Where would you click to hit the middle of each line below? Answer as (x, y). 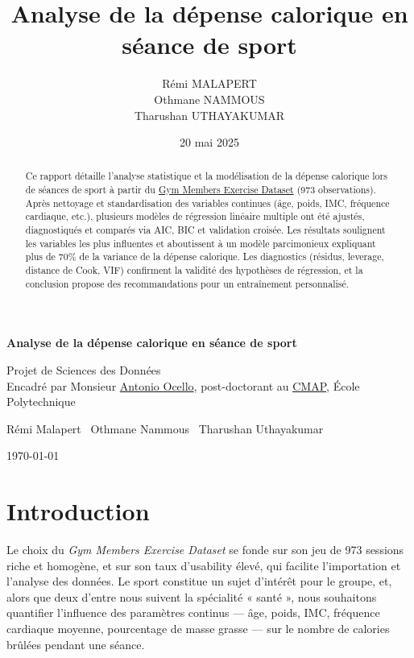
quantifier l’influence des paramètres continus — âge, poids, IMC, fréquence (193, 612)
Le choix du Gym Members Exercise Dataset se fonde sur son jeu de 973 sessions (205, 550)
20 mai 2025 (209, 142)
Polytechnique (41, 401)
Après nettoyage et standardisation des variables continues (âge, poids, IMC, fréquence (207, 203)
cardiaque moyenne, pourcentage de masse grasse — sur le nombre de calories (198, 629)
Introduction (78, 511)
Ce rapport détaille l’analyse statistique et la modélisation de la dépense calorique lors (206, 176)
